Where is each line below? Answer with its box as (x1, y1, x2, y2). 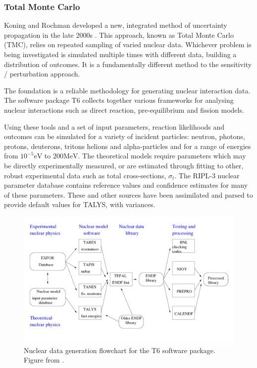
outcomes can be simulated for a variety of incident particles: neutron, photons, (4, 131, 245, 142)
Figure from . (24, 355, 64, 365)
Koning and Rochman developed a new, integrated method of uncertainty (4, 20, 227, 30)
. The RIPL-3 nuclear (174, 170, 240, 180)
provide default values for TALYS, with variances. (4, 199, 155, 210)
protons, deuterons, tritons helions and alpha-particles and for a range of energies (4, 141, 251, 151)
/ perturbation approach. (4, 69, 80, 79)
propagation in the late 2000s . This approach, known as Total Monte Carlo (4, 29, 234, 40)
